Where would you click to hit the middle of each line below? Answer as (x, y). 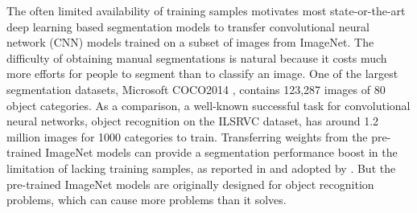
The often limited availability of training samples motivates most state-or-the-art (206, 10)
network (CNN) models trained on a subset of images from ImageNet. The (190, 42)
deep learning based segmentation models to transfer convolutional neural (188, 26)
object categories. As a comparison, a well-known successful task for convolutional (208, 105)
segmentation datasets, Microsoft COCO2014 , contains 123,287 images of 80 (196, 89)
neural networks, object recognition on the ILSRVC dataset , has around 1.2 (193, 121)
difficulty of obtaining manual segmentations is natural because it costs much (197, 57)
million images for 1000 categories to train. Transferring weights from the (187, 136)
